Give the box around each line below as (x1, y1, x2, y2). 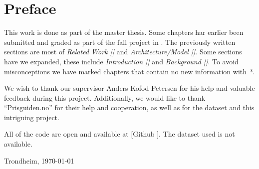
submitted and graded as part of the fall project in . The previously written (4, 36, 236, 47)
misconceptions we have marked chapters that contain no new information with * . (4, 66, 255, 76)
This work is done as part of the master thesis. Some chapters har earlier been (4, 27, 244, 37)
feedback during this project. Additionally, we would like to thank (4, 92, 206, 103)
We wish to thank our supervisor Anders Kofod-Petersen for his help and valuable (4, 83, 255, 93)
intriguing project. (4, 112, 59, 122)
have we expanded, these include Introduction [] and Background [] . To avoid (4, 56, 239, 66)
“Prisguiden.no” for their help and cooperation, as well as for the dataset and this (4, 102, 255, 113)
